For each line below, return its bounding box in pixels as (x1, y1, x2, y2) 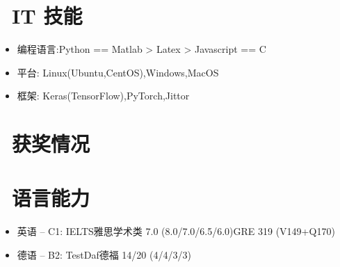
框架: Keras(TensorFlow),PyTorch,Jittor (17, 88, 190, 103)
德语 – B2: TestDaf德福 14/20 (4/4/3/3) (17, 248, 191, 261)
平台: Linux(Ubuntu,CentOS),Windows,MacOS (17, 65, 219, 79)
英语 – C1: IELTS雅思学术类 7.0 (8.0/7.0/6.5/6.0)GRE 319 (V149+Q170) (17, 224, 335, 238)
